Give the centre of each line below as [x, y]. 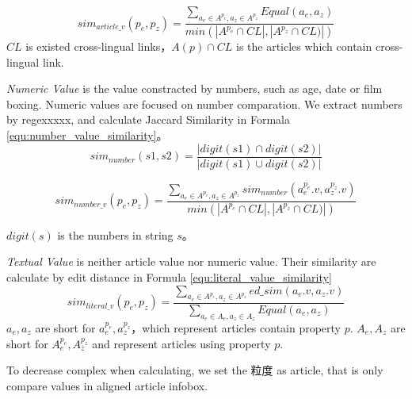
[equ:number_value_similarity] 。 [87, 135]
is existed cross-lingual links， [99, 46]
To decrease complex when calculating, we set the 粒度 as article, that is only [195, 370]
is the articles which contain [304, 46]
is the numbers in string [115, 234]
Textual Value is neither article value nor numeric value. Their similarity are [191, 261]
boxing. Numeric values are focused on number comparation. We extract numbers [204, 104]
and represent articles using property [181, 343]
